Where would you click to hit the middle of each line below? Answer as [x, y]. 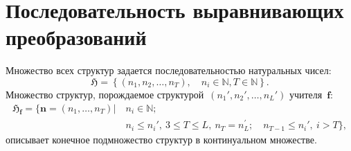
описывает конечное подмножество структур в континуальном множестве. [161, 140]
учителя [306, 94]
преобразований [76, 37]
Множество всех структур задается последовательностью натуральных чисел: [169, 70]
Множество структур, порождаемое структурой [105, 94]
